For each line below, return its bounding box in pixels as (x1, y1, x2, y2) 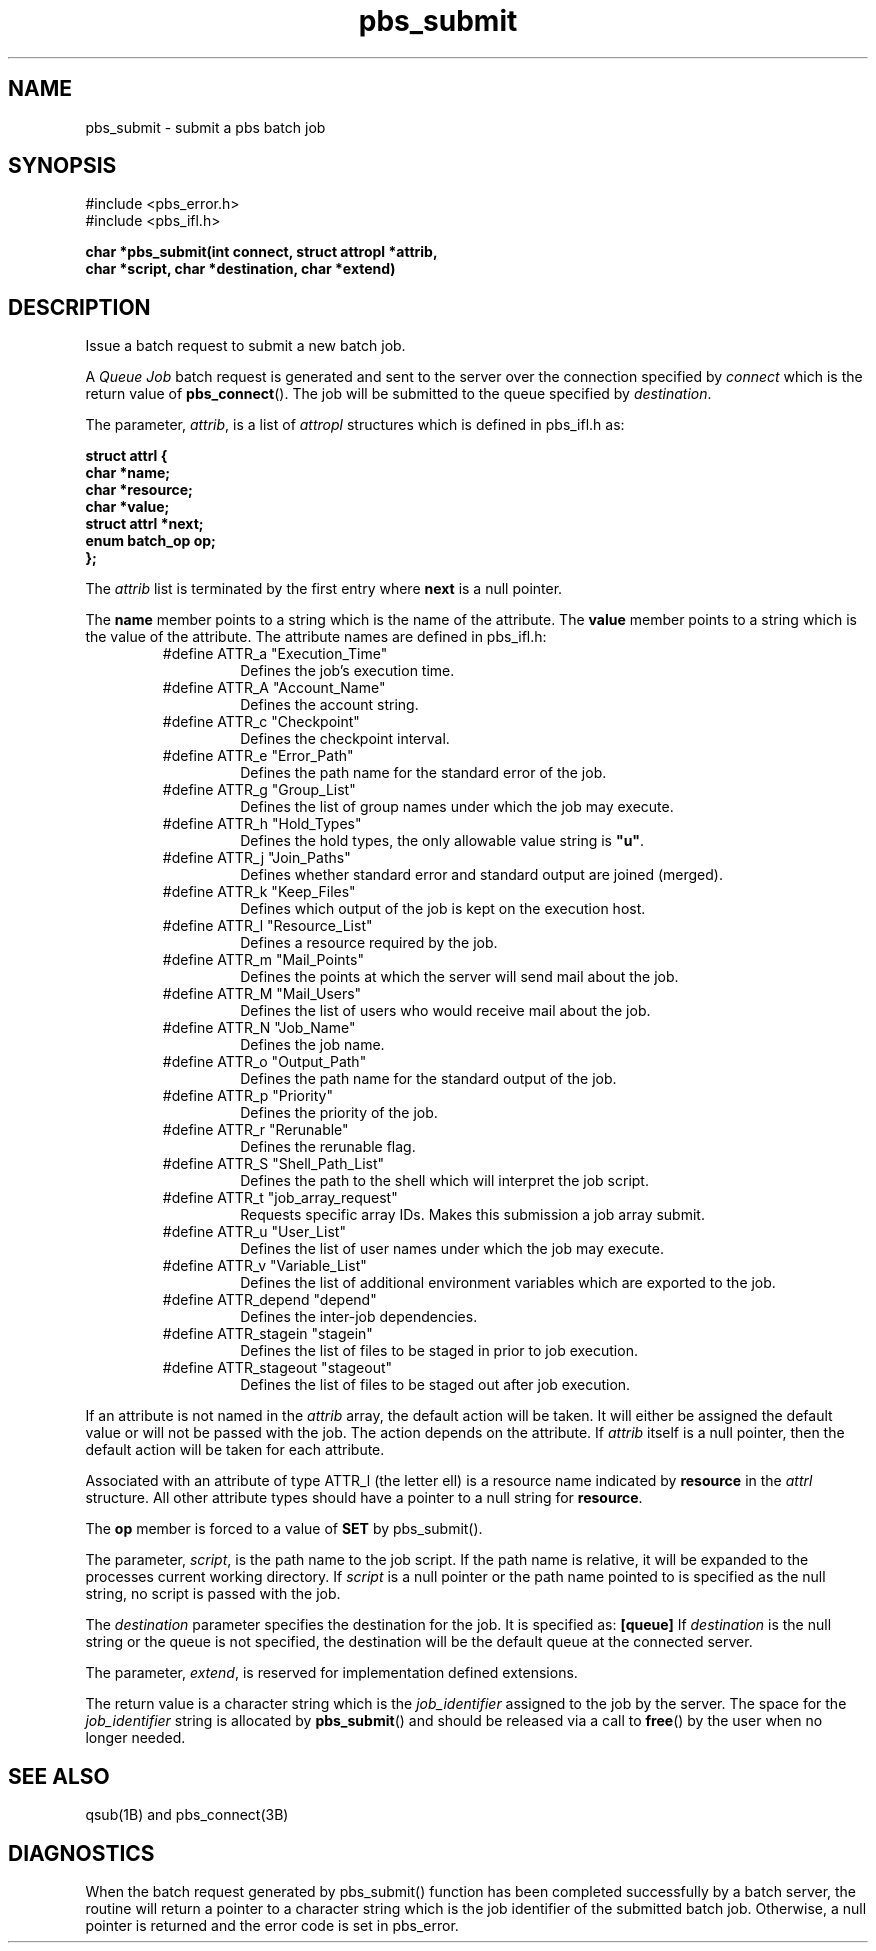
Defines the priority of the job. (240, 1104, 438, 1122)
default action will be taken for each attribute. (85, 1441, 385, 1459)
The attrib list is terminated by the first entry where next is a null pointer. (85, 580, 563, 598)
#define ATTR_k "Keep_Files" (162, 883, 356, 901)
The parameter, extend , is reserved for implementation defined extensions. (85, 1664, 578, 1682)
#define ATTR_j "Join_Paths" (162, 849, 351, 867)
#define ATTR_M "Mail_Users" (162, 985, 362, 1003)
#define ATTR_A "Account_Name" (162, 679, 386, 697)
